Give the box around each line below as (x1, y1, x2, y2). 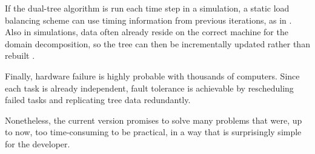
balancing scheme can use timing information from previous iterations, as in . (5, 13, 292, 26)
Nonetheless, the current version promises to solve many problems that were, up (5, 113, 302, 126)
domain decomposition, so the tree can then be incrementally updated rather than (5, 37, 310, 50)
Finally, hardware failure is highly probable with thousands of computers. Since (5, 69, 300, 82)
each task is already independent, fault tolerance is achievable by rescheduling (5, 81, 294, 94)
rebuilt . (5, 49, 35, 62)
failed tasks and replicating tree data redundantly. (5, 93, 191, 106)
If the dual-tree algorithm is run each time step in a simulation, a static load (5, 2, 290, 14)
